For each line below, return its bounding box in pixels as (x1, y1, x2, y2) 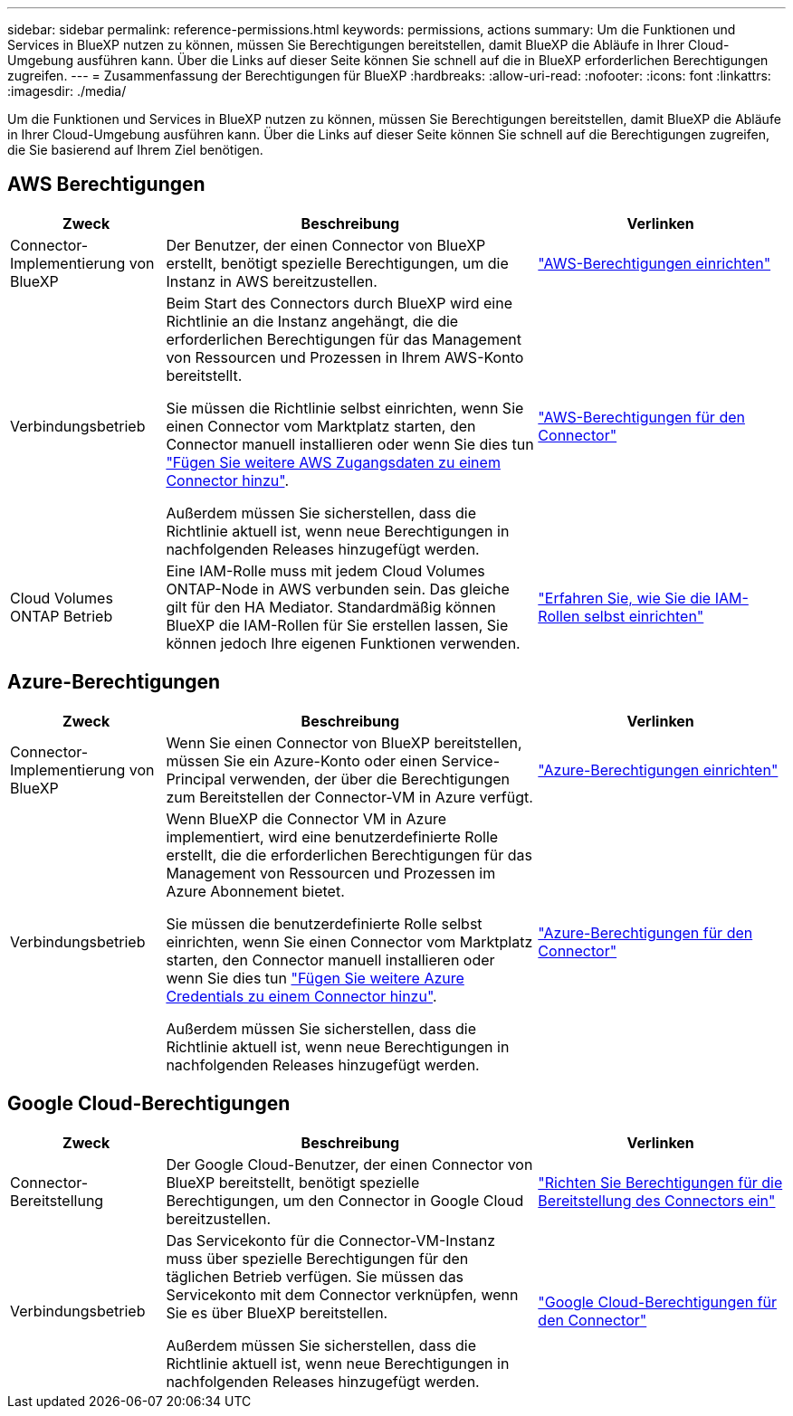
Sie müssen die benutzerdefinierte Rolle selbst (166, 914, 482, 933)
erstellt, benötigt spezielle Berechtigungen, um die (166, 253, 509, 272)
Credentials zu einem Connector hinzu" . (166, 986, 437, 1005)
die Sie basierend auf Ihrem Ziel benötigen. (7, 142, 263, 157)
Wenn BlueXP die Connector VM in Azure (166, 809, 446, 828)
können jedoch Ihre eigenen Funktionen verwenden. (166, 633, 521, 652)
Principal (166, 769, 225, 788)
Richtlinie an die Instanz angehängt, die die (166, 311, 459, 330)
